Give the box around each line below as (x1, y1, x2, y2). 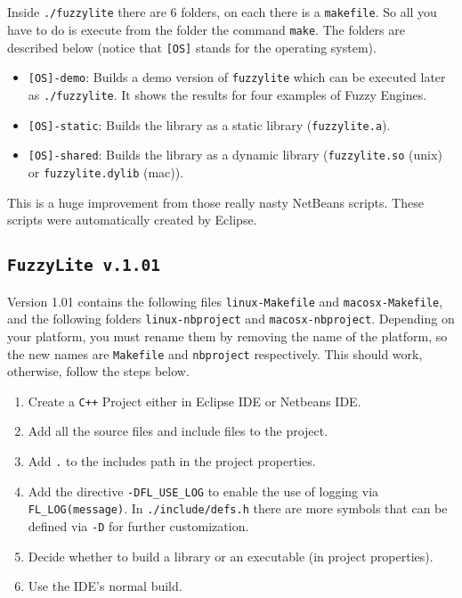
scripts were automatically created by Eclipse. (7, 210, 257, 229)
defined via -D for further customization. (28, 516, 249, 535)
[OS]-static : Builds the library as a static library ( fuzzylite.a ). (28, 115, 391, 134)
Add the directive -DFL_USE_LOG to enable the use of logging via (28, 481, 379, 500)
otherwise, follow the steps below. (7, 362, 190, 381)
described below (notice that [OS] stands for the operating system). (7, 37, 377, 56)
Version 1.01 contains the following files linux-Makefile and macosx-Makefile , (7, 291, 443, 310)
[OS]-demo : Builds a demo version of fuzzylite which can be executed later (28, 68, 446, 86)
